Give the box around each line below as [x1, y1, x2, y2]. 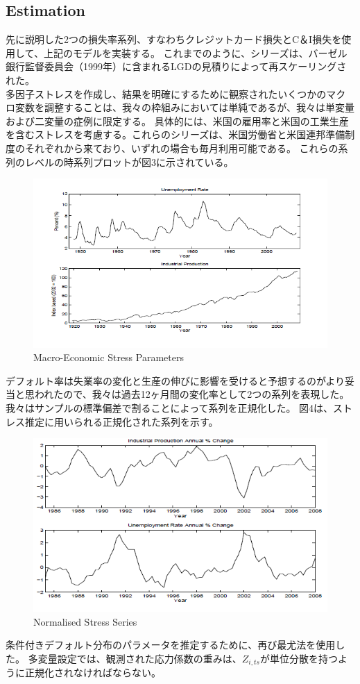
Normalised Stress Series [33, 614, 137, 628]
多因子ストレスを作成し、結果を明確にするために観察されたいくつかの [6, 86, 327, 101]
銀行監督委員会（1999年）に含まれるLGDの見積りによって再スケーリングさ [6, 59, 347, 74]
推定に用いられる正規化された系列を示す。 [24, 414, 218, 428]
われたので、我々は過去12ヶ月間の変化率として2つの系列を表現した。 [34, 387, 350, 401]
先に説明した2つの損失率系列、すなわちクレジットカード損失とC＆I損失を [6, 32, 342, 47]
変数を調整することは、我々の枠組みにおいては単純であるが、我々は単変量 [15, 100, 354, 115]
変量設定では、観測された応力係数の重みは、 [37, 651, 242, 665]
